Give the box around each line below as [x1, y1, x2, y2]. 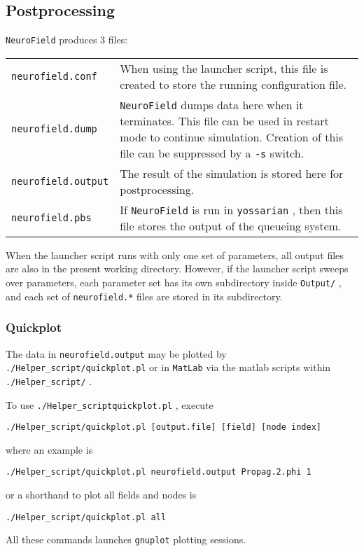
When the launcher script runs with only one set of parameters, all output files [6, 247, 344, 262]
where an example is [6, 442, 93, 456]
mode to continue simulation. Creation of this [120, 128, 344, 145]
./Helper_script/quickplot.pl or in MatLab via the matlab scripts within [6, 360, 331, 375]
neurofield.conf [11, 70, 97, 82]
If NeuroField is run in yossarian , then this [120, 201, 343, 218]
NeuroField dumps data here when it [120, 96, 304, 113]
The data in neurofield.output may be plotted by [6, 346, 227, 361]
